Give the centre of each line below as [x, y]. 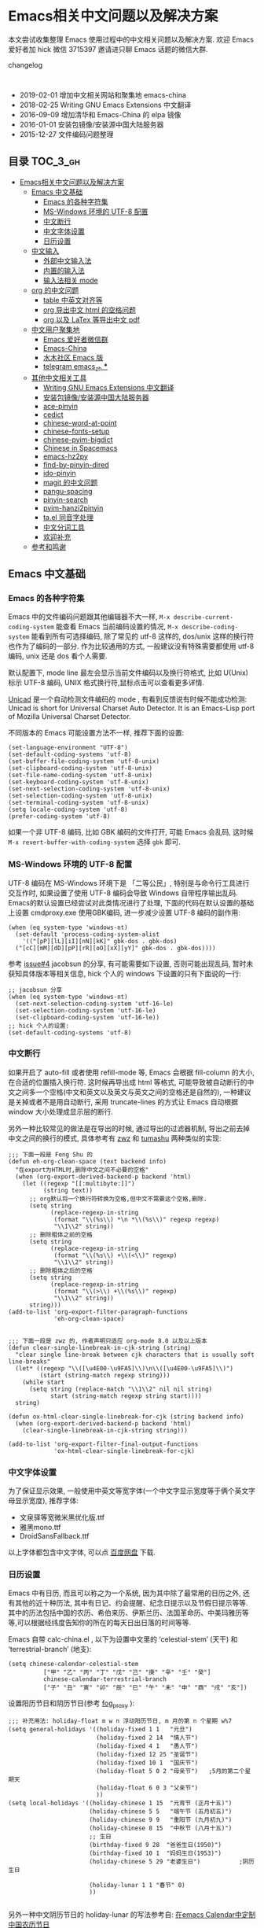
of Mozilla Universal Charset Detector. [70, 717]
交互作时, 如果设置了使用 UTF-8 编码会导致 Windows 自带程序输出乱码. [123, 893]
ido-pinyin [59, 473]
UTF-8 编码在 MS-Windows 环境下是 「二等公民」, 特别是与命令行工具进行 [129, 883]
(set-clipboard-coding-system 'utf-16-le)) [87, 1017]
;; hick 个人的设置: [38, 1026]
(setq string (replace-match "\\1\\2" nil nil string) [121, 1389]
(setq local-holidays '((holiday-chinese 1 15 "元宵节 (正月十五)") [120, 1803]
